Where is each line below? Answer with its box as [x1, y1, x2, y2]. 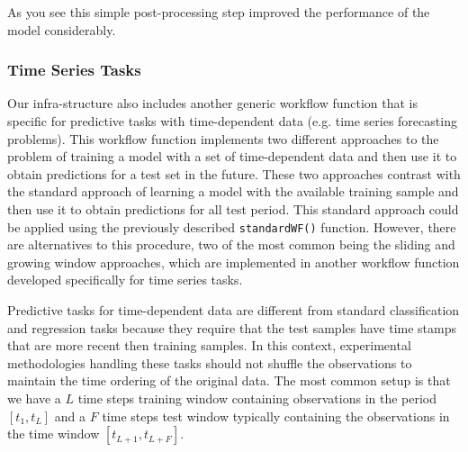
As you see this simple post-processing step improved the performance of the [7, 3, 430, 21]
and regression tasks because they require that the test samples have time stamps [7, 318, 457, 337]
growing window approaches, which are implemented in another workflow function [7, 252, 460, 271]
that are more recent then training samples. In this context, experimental [7, 336, 411, 355]
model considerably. [7, 20, 116, 39]
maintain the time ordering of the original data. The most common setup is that [7, 371, 451, 390]
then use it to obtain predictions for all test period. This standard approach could [7, 199, 459, 218]
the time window [7, 424, 100, 443]
